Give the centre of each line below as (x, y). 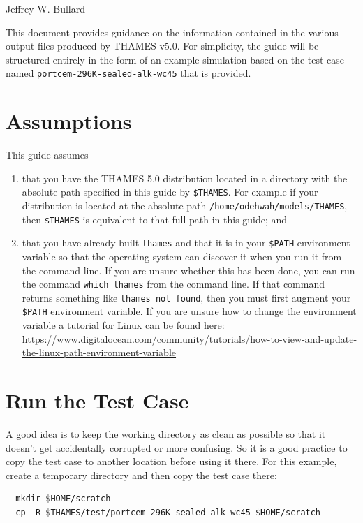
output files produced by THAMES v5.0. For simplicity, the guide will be (162, 46)
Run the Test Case (97, 400)
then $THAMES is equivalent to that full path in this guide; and (155, 219)
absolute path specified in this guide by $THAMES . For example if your (170, 192)
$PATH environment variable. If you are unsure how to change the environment (189, 311)
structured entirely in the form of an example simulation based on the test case (175, 59)
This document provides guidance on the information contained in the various (172, 32)
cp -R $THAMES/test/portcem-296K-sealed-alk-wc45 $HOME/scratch (168, 513)
